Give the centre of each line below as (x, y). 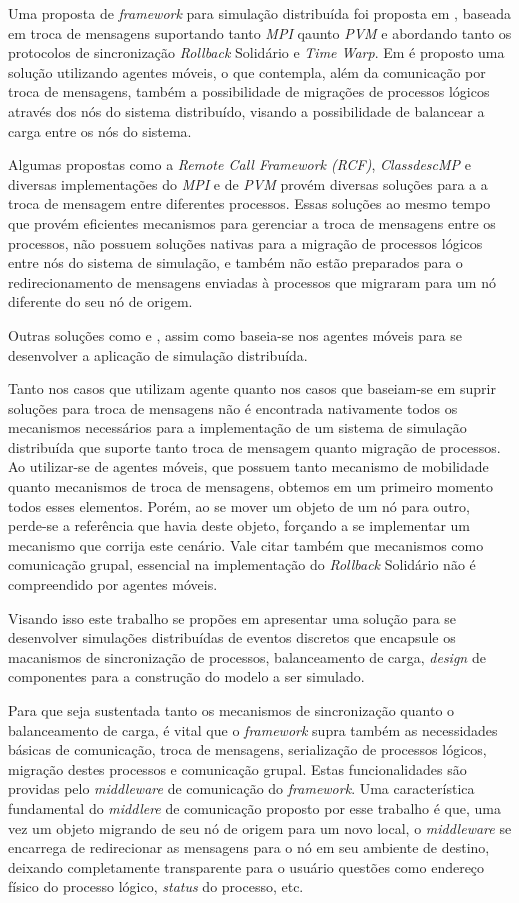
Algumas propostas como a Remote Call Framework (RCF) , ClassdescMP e (239, 164)
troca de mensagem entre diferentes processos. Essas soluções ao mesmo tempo (249, 203)
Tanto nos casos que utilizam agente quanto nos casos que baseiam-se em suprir (252, 388)
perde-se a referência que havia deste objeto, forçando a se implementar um (239, 525)
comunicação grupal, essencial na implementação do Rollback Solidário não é (242, 564)
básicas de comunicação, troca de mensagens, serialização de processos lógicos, (247, 749)
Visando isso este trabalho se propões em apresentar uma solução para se (232, 617)
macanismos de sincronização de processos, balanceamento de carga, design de (247, 656)
